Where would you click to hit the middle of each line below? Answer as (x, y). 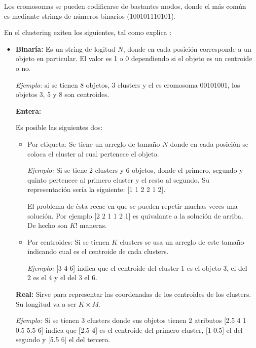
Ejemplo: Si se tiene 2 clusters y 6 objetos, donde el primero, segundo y (135, 170)
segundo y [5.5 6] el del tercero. (63, 339)
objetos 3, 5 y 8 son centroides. (62, 94)
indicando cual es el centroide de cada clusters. (98, 251)
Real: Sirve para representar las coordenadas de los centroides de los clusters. (133, 294)
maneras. (93, 225)
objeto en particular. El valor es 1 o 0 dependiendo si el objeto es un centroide (134, 58)
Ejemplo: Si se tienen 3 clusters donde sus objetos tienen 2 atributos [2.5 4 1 (131, 320)
